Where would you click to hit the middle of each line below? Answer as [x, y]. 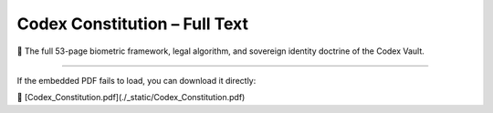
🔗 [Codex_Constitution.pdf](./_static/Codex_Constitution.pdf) [131, 98]
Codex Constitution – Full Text [133, 24]
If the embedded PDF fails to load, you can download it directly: [136, 80]
